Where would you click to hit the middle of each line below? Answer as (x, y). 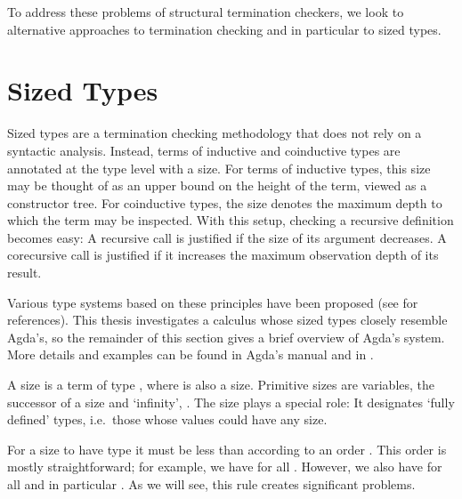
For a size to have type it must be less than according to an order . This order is (227, 449)
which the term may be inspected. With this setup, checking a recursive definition (231, 220)
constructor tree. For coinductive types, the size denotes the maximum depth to (225, 202)
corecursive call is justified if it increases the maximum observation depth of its (223, 255)
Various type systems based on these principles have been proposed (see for (213, 302)
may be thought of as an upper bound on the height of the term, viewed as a (217, 185)
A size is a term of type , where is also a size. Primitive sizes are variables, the (221, 385)
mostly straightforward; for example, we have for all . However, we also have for (225, 467)
